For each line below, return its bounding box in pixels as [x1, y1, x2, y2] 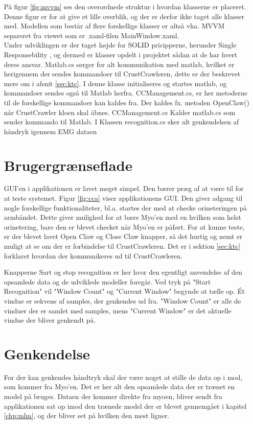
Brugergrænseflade [4, 155, 133, 175]
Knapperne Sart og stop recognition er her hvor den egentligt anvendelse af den [4, 267, 242, 277]
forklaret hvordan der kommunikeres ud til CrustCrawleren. [4, 250, 183, 260]
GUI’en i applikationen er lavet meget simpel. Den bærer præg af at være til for [4, 183, 244, 193]
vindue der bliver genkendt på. [4, 315, 96, 325]
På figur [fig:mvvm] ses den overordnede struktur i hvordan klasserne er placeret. [4, 1, 246, 11]
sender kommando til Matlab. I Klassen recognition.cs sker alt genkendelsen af [4, 117, 239, 127]
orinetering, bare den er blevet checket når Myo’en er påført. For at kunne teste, [4, 221, 245, 232]
